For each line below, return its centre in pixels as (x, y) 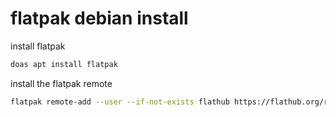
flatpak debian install (99, 18)
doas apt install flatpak (64, 64)
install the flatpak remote (61, 83)
